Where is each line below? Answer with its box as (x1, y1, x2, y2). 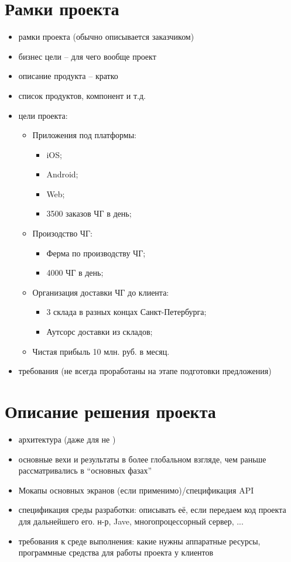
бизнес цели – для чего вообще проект (18, 50, 156, 62)
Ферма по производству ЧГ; (46, 246, 146, 259)
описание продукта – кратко (18, 70, 118, 82)
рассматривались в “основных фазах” (18, 464, 152, 477)
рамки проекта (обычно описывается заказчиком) (18, 30, 194, 43)
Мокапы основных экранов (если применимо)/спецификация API (18, 484, 254, 496)
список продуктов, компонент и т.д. (18, 89, 146, 101)
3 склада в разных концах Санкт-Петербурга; (46, 306, 207, 318)
